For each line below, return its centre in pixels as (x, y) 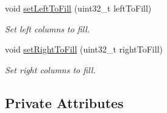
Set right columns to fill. (50, 69)
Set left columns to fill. (48, 28)
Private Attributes (64, 102)
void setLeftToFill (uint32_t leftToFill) (78, 8)
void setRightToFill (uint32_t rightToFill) (84, 49)
